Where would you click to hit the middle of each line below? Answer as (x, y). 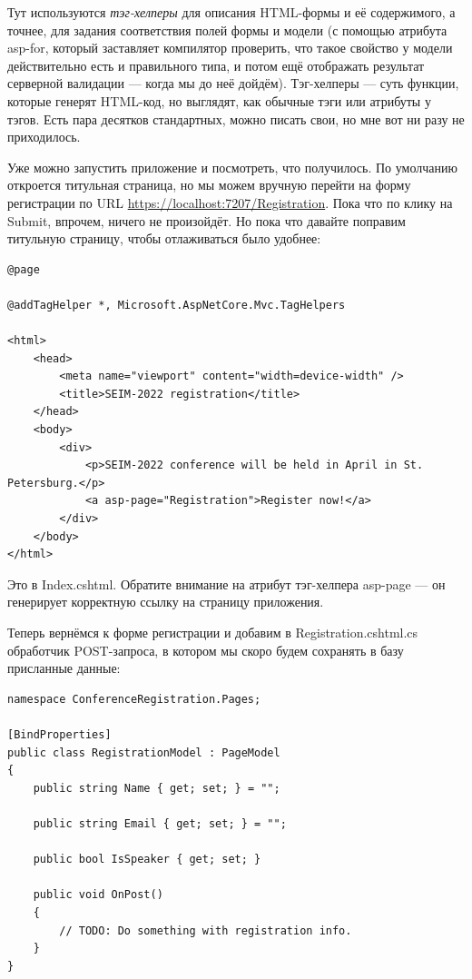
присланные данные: (64, 668)
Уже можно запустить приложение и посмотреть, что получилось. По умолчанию (232, 167)
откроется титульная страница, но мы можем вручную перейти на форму (209, 185)
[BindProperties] (59, 734)
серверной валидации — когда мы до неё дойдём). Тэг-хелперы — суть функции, (233, 83)
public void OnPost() (98, 895)
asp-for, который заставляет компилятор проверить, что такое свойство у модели (230, 48)
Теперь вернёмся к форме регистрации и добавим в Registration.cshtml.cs (213, 632)
